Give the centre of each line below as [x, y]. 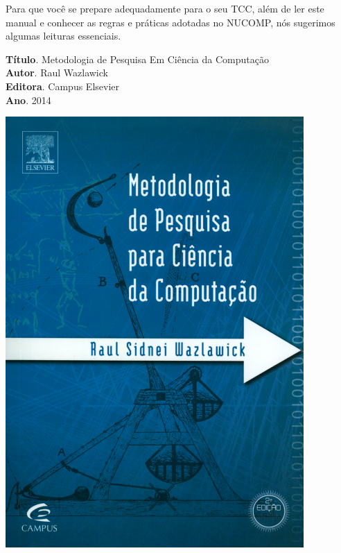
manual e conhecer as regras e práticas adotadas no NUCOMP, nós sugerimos [170, 22]
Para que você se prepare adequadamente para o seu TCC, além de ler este [165, 8]
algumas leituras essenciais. [63, 36]
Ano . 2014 [28, 100]
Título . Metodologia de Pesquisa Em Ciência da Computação [137, 59]
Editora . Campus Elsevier [62, 86]
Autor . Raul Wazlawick [57, 73]
